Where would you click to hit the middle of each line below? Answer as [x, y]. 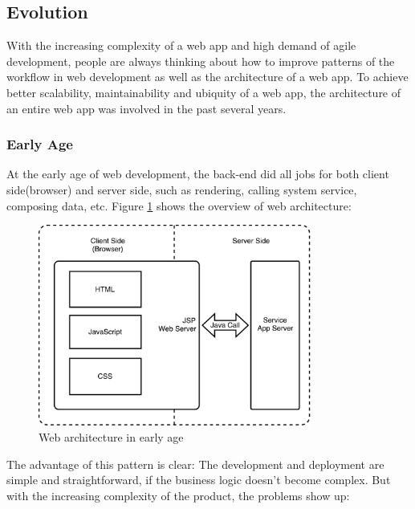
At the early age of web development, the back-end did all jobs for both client [198, 174]
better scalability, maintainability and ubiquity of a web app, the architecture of [204, 92]
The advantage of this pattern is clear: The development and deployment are [195, 464]
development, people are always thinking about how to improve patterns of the [201, 61]
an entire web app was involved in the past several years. [146, 108]
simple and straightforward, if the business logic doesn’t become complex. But [199, 480]
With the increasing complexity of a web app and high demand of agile [181, 45]
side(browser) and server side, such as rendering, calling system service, [182, 189]
